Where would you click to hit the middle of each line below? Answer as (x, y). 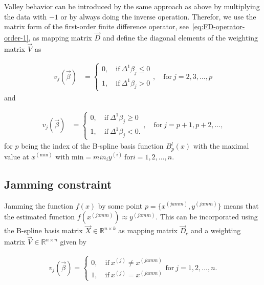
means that (241, 205)
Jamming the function (39, 205)
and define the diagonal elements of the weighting (180, 37)
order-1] (16, 37)
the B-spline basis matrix (43, 230)
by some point (120, 205)
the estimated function (40, 217)
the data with (26, 16)
